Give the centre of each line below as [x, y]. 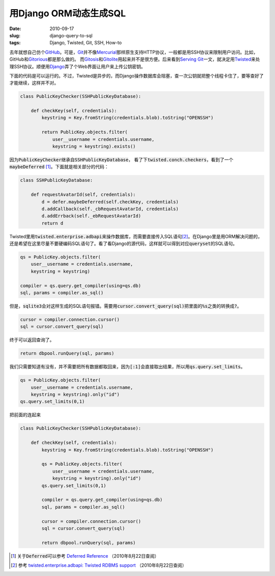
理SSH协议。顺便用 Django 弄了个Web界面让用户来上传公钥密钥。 [77, 66]
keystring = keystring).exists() [94, 146]
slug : [15, 35]
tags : [15, 43]
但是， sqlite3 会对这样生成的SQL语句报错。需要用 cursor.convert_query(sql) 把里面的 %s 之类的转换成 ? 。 [126, 306]
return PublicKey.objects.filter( [85, 132]
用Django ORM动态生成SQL [67, 13]
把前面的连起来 [25, 415]
